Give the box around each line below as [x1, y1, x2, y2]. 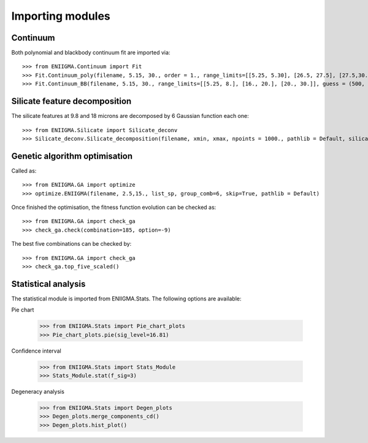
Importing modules [11, 9, 110, 23]
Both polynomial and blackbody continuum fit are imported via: [11, 49, 171, 57]
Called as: [11, 167, 37, 174]
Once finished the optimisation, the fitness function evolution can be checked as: [11, 203, 217, 211]
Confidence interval [11, 347, 61, 355]
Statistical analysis [11, 278, 86, 289]
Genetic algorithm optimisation [11, 151, 133, 161]
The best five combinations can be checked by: [11, 240, 132, 248]
